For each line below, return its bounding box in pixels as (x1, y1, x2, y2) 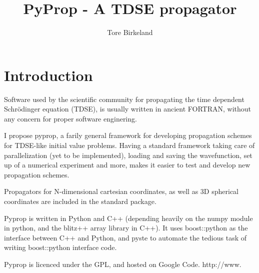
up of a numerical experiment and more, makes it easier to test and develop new (4, 159, 250, 170)
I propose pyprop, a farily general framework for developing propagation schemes (4, 130, 252, 140)
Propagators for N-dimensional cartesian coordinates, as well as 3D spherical (4, 186, 238, 196)
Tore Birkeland (107, 27, 153, 37)
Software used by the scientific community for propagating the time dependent (4, 93, 244, 104)
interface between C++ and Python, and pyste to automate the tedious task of (4, 232, 247, 242)
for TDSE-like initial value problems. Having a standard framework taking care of (4, 140, 255, 150)
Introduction (4, 64, 93, 85)
